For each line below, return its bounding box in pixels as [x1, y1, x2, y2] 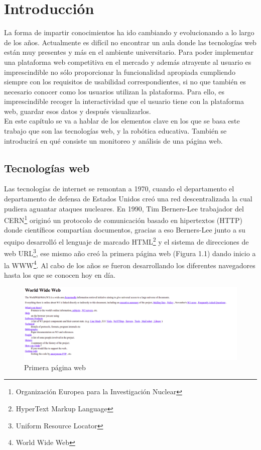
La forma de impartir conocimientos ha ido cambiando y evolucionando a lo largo [4, 27, 254, 38]
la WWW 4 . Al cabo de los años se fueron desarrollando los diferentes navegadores [4, 258, 255, 270]
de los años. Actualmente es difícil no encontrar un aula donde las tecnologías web [4, 37, 256, 47]
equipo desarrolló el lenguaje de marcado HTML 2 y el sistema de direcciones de [4, 235, 249, 247]
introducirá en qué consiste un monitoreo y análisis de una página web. [4, 135, 223, 146]
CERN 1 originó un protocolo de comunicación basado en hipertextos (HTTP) [4, 213, 242, 225]
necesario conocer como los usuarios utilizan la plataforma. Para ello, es [4, 86, 225, 96]
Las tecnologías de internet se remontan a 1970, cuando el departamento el [4, 183, 234, 194]
